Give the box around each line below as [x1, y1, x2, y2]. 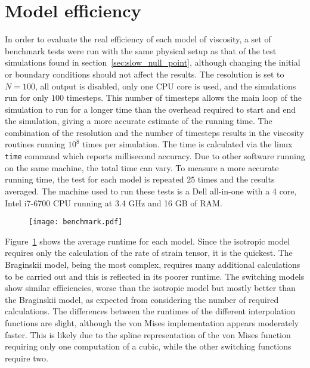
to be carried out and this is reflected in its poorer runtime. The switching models [5, 270, 305, 282]
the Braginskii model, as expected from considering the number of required [5, 293, 279, 305]
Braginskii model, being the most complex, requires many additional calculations [5, 258, 300, 270]
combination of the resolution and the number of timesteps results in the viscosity [5, 126, 304, 138]
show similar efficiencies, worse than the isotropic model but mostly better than [5, 282, 296, 294]
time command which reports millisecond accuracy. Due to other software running [5, 150, 305, 162]
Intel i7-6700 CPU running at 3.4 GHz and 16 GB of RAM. [5, 196, 222, 209]
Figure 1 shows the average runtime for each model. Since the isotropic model [5, 234, 290, 247]
